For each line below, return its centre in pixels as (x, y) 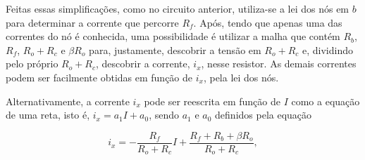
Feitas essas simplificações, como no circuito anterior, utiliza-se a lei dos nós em (178, 8)
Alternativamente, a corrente (68, 101)
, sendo (164, 115)
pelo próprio (32, 64)
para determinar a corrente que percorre (92, 22)
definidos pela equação (264, 115)
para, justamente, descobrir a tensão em (175, 49)
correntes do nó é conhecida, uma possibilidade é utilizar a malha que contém (173, 36)
